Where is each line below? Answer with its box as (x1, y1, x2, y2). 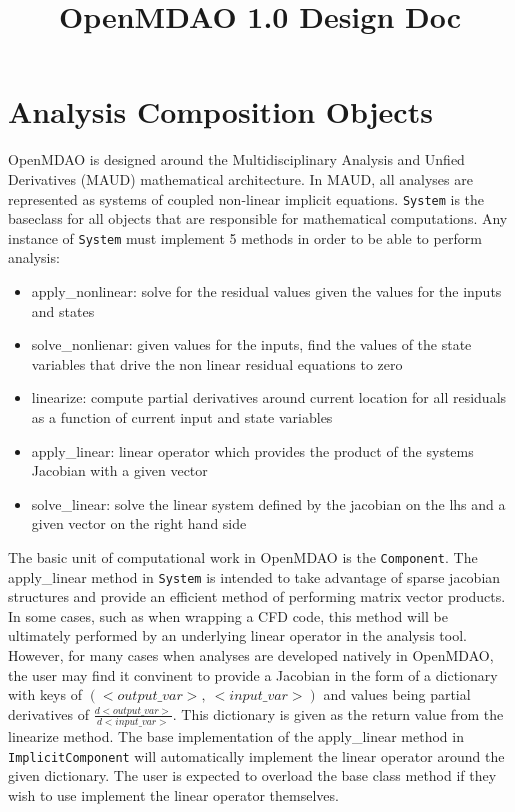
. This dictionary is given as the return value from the (172, 703, 504, 724)
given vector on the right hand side (31, 513, 247, 534)
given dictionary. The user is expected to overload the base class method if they (8, 765, 497, 786)
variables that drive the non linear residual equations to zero (31, 353, 403, 374)
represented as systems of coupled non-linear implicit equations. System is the (8, 188, 485, 209)
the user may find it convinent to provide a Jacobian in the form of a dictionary (8, 664, 498, 685)
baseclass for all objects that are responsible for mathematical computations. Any (8, 208, 508, 229)
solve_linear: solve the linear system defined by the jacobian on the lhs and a (31, 493, 506, 514)
